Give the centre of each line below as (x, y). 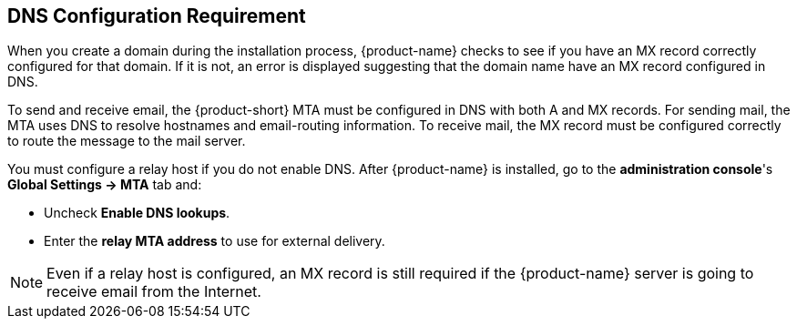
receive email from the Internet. (154, 292)
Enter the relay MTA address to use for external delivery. (215, 241)
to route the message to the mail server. (127, 141)
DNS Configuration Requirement (157, 16)
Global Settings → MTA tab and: (105, 185)
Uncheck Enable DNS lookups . (137, 213)
